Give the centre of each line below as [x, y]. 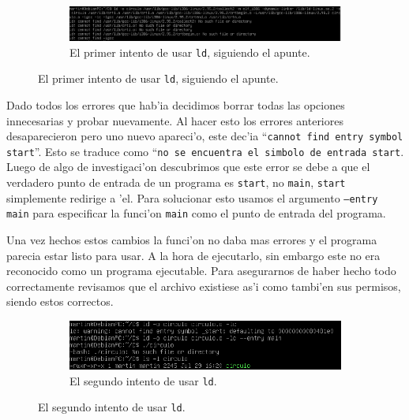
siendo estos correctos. [60, 301]
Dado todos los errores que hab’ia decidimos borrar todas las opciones [176, 104]
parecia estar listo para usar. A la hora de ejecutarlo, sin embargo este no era [193, 255]
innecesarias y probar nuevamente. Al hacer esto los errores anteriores [175, 120]
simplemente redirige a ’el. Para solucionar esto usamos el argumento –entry [192, 197]
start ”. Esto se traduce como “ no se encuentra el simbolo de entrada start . [205, 151]
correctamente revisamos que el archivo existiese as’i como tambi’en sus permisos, [204, 286]
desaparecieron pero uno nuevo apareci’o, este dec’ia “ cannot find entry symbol [205, 136]
